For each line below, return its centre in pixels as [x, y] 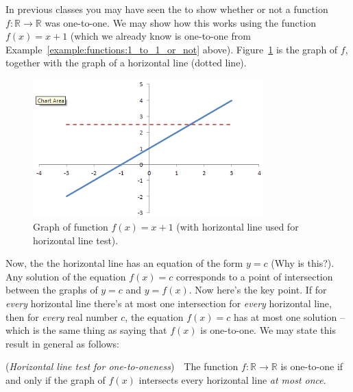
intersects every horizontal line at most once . [232, 379]
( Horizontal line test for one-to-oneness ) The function [122, 366]
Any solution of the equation [66, 276]
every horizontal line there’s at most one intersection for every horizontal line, [169, 303]
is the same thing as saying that [100, 330]
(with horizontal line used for [238, 227]
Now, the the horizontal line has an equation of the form [124, 263]
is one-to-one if [312, 366]
